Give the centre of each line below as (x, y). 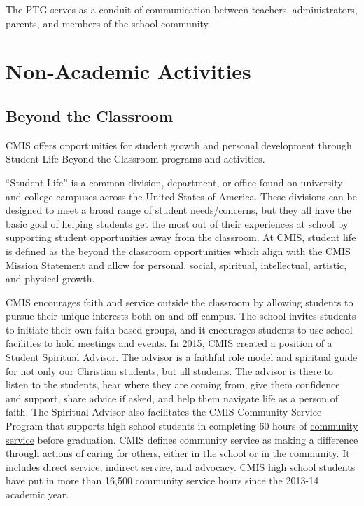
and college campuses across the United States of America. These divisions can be (181, 196)
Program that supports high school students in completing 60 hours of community (182, 426)
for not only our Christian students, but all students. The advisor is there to (169, 370)
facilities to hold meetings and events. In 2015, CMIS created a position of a (169, 343)
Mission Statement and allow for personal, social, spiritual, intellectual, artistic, (176, 265)
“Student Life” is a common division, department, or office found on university (174, 182)
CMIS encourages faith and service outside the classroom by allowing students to (180, 302)
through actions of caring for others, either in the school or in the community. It (178, 453)
